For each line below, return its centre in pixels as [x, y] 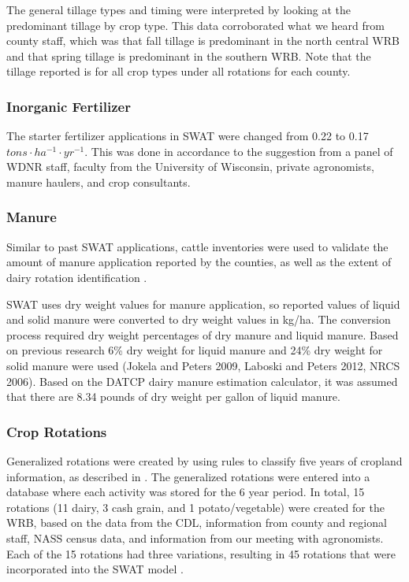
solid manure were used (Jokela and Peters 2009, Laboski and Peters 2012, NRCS [203, 365]
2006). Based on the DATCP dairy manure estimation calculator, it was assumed [202, 381]
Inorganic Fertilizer [69, 106]
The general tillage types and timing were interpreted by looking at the [178, 9]
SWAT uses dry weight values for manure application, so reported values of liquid [203, 304]
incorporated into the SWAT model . [95, 569]
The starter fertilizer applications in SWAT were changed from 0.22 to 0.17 [188, 136]
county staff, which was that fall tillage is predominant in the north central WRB [203, 41]
